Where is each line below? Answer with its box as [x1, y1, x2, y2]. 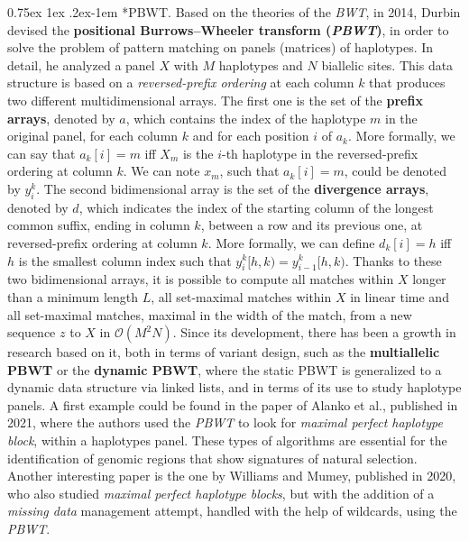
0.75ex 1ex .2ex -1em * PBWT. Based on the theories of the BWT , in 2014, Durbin [7, 3, 461, 21]
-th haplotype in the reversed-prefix [222, 143, 418, 162]
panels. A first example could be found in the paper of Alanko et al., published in [7, 395, 458, 414]
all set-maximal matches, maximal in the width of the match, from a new [7, 305, 412, 324]
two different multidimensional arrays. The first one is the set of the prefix [7, 90, 423, 109]
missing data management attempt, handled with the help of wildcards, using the [7, 501, 457, 520]
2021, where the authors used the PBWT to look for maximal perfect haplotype [7, 413, 443, 432]
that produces [369, 73, 446, 92]
